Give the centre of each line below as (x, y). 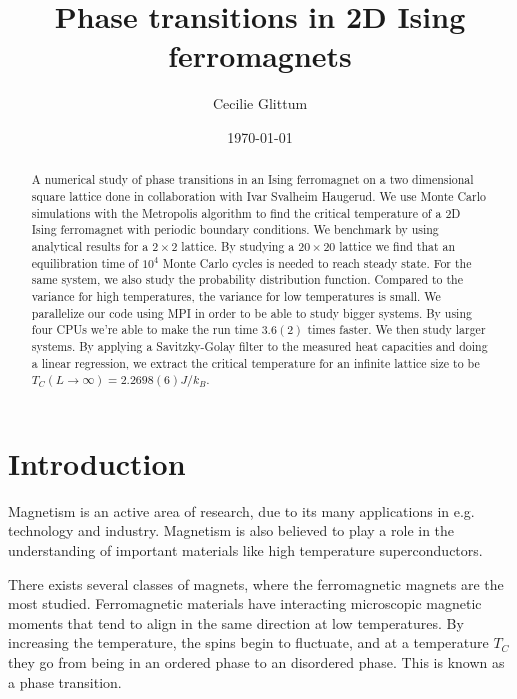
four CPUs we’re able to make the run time (144, 329)
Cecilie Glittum (260, 103)
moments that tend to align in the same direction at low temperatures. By (236, 622)
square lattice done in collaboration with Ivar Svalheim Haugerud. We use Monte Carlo (258, 195)
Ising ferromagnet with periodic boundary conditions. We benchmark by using (235, 229)
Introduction (97, 462)
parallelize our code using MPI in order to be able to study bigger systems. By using (251, 312)
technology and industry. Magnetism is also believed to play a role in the (231, 530)
